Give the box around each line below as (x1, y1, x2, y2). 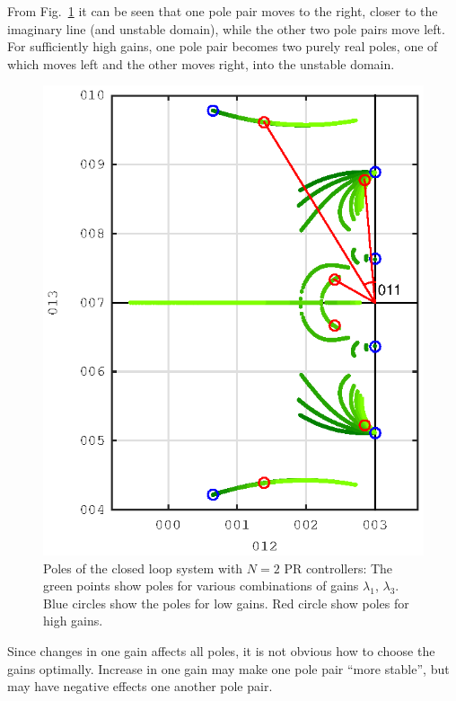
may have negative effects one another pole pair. (7, 677, 273, 696)
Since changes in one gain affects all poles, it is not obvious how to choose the (7, 641, 435, 660)
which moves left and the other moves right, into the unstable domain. (7, 54, 395, 73)
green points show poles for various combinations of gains (43, 576, 359, 595)
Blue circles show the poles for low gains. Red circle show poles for (43, 593, 409, 612)
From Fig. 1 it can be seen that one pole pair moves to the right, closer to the (7, 2, 438, 20)
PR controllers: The (284, 558, 393, 577)
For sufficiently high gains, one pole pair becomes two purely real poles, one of (7, 37, 438, 56)
